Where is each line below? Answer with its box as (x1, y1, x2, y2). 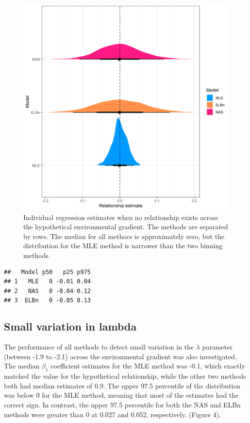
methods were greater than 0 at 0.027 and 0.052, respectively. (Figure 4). (4, 409, 221, 419)
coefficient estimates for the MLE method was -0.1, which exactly (50, 361, 245, 371)
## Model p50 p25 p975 (4, 268, 91, 276)
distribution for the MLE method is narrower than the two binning (23, 240, 223, 251)
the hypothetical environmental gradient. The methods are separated (23, 221, 228, 232)
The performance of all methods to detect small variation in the (4, 342, 194, 352)
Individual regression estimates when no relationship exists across (23, 212, 218, 222)
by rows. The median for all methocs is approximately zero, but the (23, 231, 225, 241)
